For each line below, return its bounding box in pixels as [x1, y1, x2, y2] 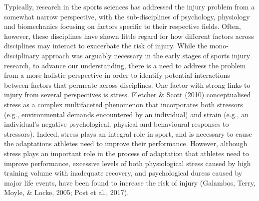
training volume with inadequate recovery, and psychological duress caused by [4, 168, 243, 178]
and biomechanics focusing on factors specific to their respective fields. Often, [4, 21, 241, 31]
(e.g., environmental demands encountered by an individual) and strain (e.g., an [4, 109, 249, 119]
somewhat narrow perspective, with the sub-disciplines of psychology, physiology [4, 11, 250, 21]
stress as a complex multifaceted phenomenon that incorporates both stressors [4, 99, 243, 109]
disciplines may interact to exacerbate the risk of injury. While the [4, 40, 208, 51]
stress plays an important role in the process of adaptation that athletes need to [4, 148, 249, 158]
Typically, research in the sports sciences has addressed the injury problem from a [4, 1, 255, 11]
